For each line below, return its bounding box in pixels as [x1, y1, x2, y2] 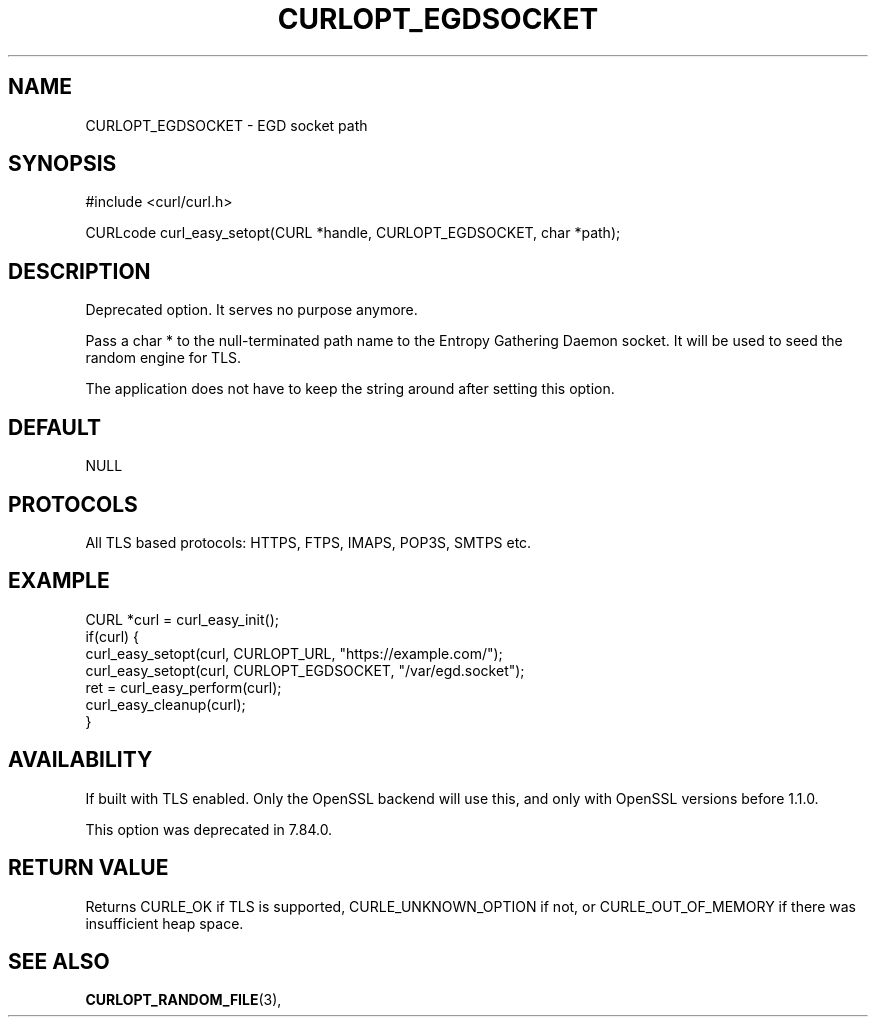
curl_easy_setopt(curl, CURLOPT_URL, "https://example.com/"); [85, 644, 503, 662]
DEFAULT [8, 414, 101, 440]
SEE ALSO [8, 948, 110, 974]
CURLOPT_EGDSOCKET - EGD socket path [85, 116, 368, 134]
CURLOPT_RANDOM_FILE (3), [85, 991, 282, 1009]
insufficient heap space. [85, 914, 244, 932]
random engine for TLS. [85, 349, 242, 367]
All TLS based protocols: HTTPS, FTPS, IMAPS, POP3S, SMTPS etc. [85, 533, 532, 551]
